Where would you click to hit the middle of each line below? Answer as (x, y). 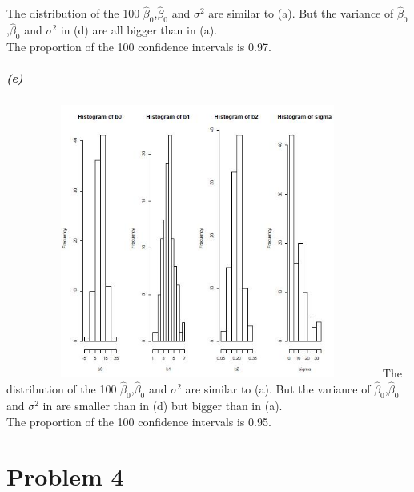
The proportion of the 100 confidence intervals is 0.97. (139, 47)
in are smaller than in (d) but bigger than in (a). (163, 405)
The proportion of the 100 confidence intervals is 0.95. (139, 421)
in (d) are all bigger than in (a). (139, 30)
